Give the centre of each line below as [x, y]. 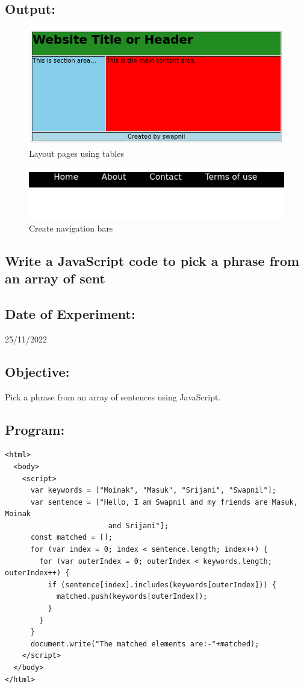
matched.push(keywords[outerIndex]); [132, 597]
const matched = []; [71, 538]
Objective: [37, 371]
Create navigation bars [71, 228]
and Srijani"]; [138, 525]
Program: [35, 429]
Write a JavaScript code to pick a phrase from [152, 260]
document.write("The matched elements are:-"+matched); [145, 644]
